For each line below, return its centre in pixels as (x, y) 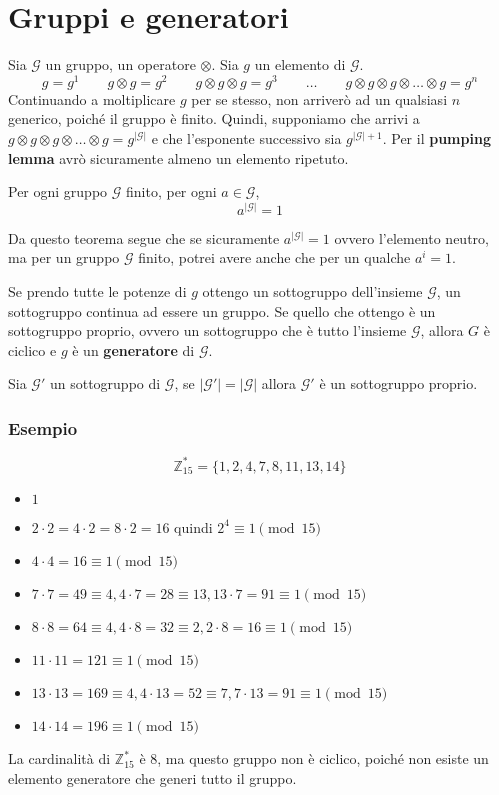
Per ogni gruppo (58, 191)
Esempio (43, 427)
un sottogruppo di (105, 383)
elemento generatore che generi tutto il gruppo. (152, 777)
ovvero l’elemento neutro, (411, 237)
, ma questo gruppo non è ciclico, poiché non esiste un (323, 758)
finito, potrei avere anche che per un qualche (274, 257)
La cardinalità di (59, 758)
